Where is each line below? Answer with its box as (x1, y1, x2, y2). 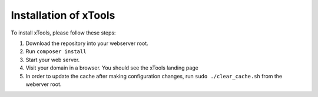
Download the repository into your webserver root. (25, 40, 148, 47)
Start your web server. (25, 56, 80, 63)
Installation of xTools (11, 9, 115, 22)
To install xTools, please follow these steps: (11, 29, 116, 36)
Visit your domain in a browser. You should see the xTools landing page (25, 64, 198, 71)
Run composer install (25, 48, 87, 55)
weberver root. (25, 81, 62, 88)
